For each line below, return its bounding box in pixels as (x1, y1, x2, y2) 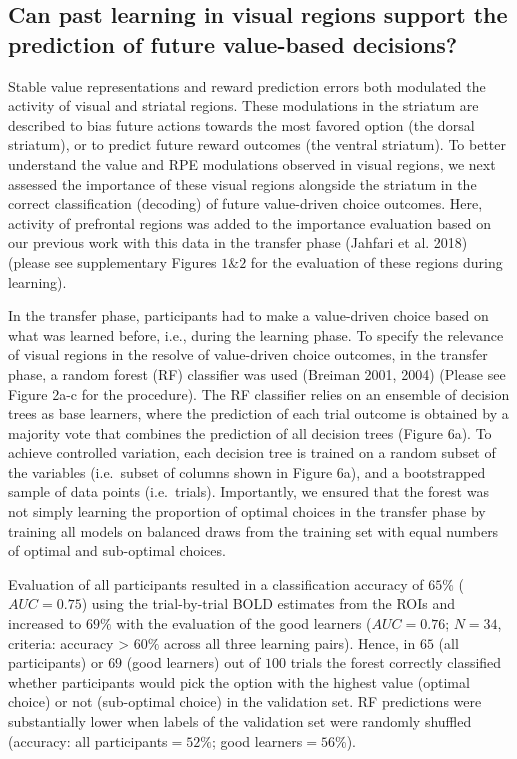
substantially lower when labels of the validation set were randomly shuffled (8, 711, 472, 731)
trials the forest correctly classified (290, 652, 502, 673)
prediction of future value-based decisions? (8, 28, 458, 59)
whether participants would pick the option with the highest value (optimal (8, 671, 470, 692)
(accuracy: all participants (8, 730, 168, 751)
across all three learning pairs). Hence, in (164, 632, 416, 653)
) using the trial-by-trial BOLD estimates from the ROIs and (81, 593, 455, 614)
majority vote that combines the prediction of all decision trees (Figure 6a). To (8, 422, 492, 443)
